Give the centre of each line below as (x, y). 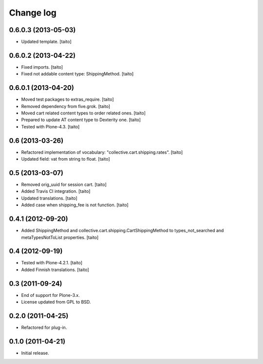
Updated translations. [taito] (49, 198)
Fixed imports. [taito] (42, 67)
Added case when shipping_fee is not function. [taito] (75, 205)
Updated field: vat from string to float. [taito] (66, 159)
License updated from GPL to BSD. (56, 302)
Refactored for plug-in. (44, 328)
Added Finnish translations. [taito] (55, 270)
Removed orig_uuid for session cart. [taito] (64, 184)
